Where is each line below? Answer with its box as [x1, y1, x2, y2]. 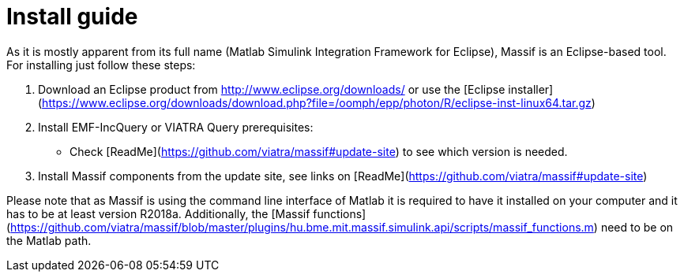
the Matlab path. [6, 233, 92, 247]
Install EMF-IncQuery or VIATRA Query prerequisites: [38, 120, 314, 134]
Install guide [6, 3, 138, 30]
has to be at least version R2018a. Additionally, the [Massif [6, 206, 310, 221]
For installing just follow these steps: [6, 57, 196, 72]
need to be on [600, 220, 674, 234]
